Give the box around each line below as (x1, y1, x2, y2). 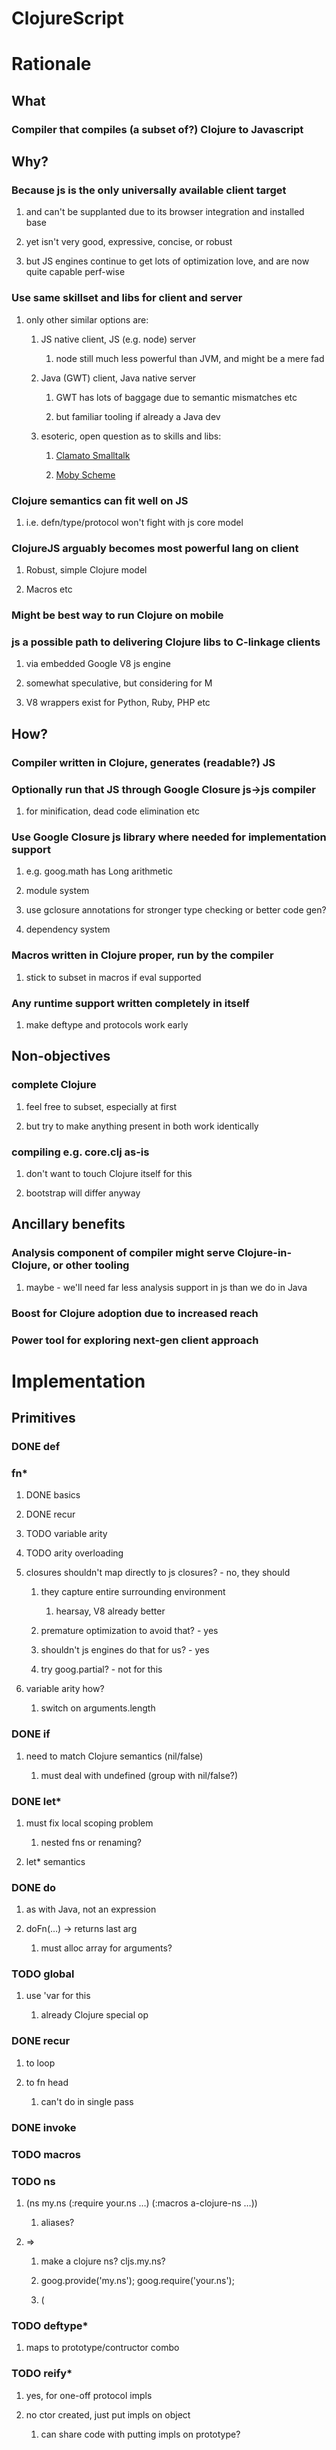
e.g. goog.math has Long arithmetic (25, 865, 173, 877)
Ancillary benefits (11, 1216, 126, 1233)
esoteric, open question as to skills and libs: (40, 430, 222, 442)
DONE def (11, 1440, 61, 1453)
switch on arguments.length (40, 1702, 156, 1714)
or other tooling (52, 1258, 130, 1272)
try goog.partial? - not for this (40, 1663, 163, 1676)
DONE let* (11, 1794, 63, 1808)
